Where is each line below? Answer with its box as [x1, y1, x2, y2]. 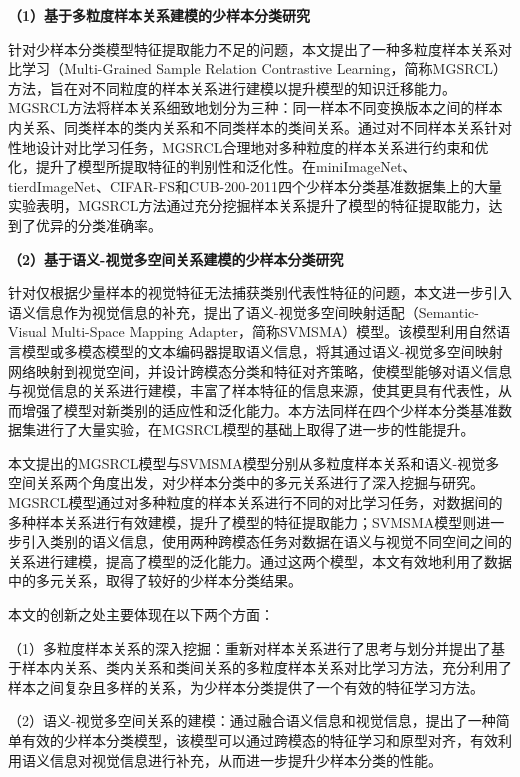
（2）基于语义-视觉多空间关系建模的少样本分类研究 [8, 248, 344, 269]
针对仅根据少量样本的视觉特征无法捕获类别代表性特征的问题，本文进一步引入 [8, 282, 512, 303]
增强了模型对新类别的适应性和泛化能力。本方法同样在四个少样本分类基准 [21, 399, 498, 420]
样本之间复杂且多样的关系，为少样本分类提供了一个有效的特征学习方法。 [8, 676, 484, 697]
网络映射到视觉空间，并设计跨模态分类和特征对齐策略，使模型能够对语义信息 [8, 360, 512, 381]
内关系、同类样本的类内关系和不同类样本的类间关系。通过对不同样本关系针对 [8, 116, 512, 137]
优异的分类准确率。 [35, 214, 162, 235]
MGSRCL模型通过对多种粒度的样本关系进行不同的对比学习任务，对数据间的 [8, 492, 503, 513]
